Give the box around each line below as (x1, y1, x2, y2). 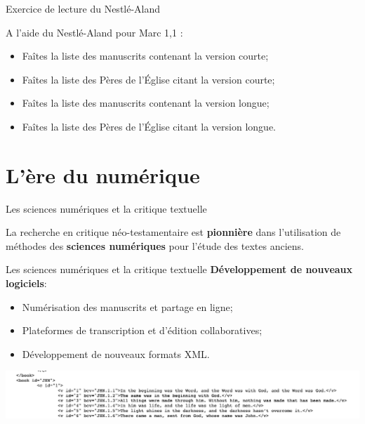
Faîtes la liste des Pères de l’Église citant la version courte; (22, 72, 275, 86)
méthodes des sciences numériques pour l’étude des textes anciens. (6, 238, 304, 253)
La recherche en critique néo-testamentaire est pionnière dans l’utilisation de (6, 225, 341, 239)
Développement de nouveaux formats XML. (22, 346, 210, 361)
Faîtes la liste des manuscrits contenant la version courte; (22, 48, 269, 63)
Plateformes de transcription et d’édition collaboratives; (22, 323, 263, 338)
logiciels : (6, 276, 47, 291)
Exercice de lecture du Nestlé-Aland (6, 1, 161, 15)
